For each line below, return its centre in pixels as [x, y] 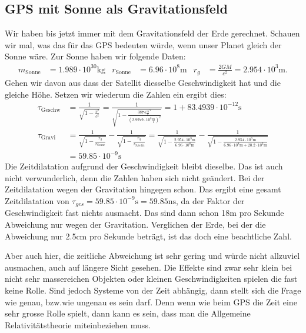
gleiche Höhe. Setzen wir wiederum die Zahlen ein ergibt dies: [116, 94]
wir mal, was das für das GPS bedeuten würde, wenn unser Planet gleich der [143, 44]
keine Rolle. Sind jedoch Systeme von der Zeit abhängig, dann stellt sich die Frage [153, 290]
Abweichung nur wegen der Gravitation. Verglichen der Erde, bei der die [135, 224]
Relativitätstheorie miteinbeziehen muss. [78, 324]
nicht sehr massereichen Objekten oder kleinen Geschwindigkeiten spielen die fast [151, 279]
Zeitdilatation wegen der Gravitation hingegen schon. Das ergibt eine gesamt [143, 189]
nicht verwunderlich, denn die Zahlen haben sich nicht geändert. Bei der [135, 177]
